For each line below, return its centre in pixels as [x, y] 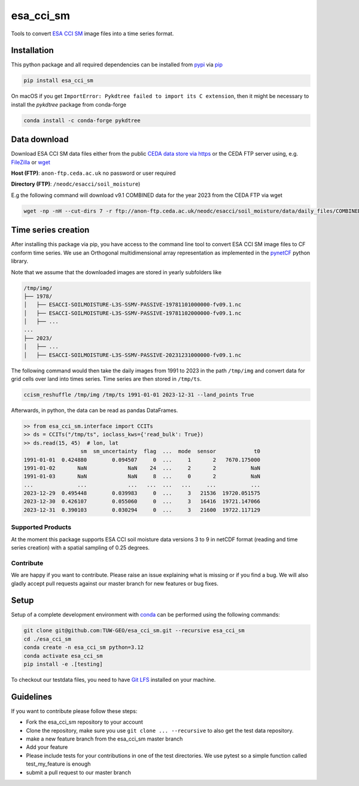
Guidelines [31, 697]
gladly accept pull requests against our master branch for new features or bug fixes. [115, 583]
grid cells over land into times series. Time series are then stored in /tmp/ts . [106, 379]
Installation [32, 51]
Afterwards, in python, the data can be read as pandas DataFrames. [95, 410]
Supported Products [41, 527]
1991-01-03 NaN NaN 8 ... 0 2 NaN [142, 477]
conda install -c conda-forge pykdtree [82, 120]
